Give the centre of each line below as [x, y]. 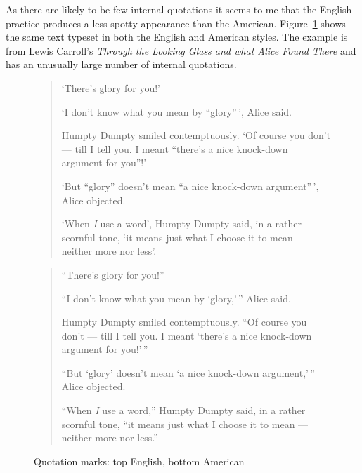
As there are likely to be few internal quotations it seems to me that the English [179, 9]
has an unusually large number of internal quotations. [121, 64]
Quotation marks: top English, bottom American [139, 461]
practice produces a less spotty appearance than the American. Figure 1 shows [176, 23]
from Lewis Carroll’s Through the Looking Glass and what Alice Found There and [181, 50]
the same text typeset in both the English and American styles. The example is [177, 37]
